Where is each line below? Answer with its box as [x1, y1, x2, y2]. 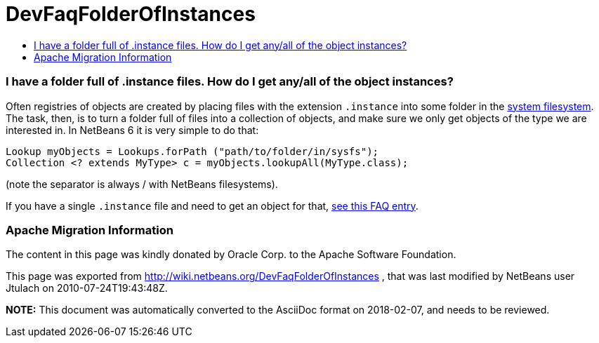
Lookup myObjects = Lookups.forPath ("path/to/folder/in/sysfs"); [6, 145, 379, 157]
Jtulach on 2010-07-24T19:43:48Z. [6, 282, 168, 295]
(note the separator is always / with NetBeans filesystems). [6, 177, 278, 190]
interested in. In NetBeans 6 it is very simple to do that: [6, 123, 259, 136]
